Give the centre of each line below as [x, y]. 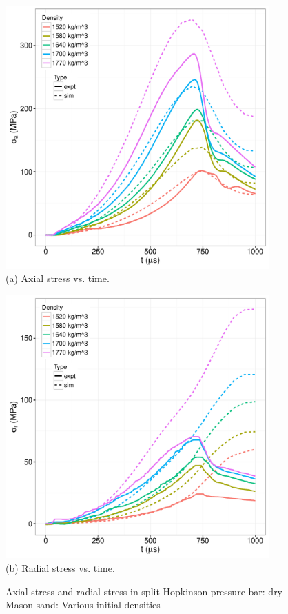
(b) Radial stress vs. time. [60, 567]
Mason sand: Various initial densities [83, 605]
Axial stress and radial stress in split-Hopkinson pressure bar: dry [144, 591]
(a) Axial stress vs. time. [58, 278]
